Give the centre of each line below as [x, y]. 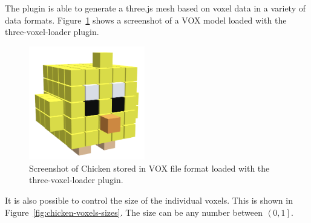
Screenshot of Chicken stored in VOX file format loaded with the [149, 168]
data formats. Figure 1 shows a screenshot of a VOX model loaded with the [146, 20]
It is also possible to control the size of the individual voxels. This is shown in [149, 200]
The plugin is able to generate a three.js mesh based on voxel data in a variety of [155, 8]
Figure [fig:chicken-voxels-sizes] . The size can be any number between [134, 212]
